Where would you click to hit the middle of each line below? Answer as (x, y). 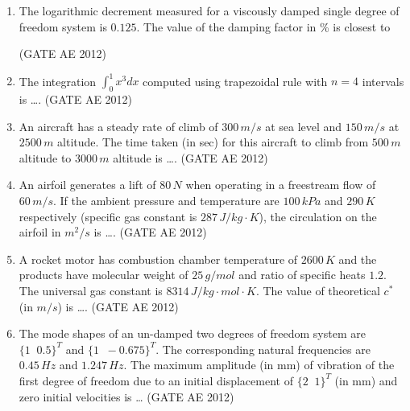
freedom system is (63, 26)
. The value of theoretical (318, 291)
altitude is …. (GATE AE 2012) (191, 157)
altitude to (45, 157)
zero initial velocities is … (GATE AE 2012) (126, 396)
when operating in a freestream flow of (281, 185)
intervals (383, 81)
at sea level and (304, 126)
